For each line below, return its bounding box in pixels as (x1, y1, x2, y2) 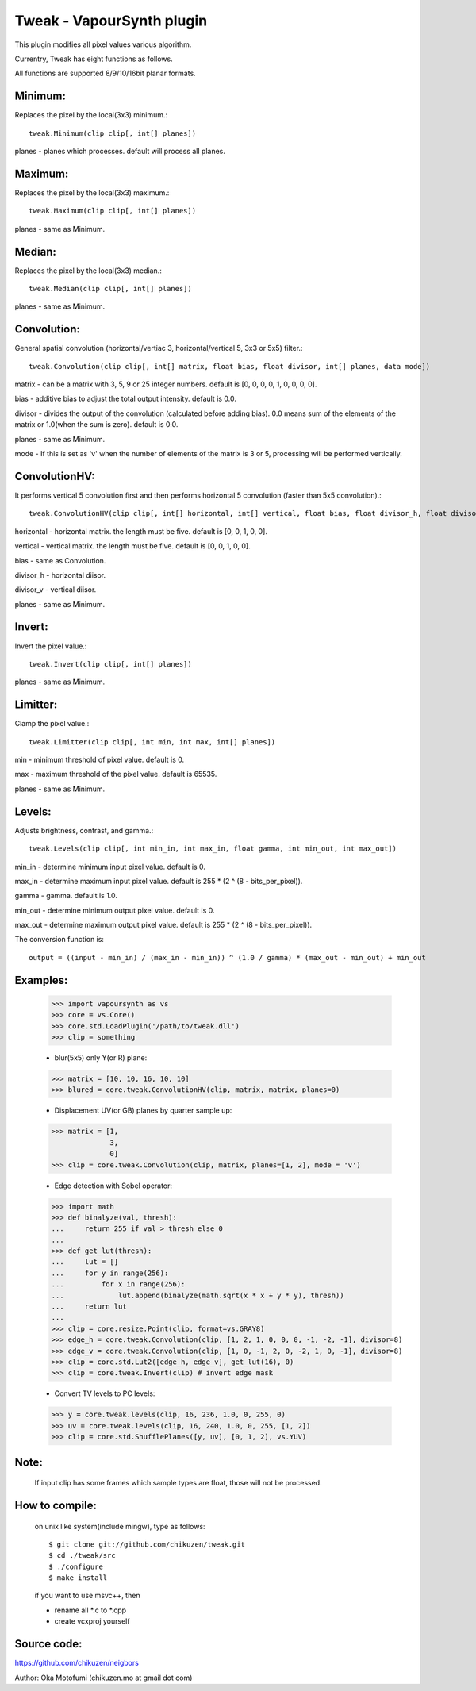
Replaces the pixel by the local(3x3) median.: (14, 266, 162, 275)
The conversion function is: (14, 935, 105, 944)
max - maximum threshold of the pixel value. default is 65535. (14, 770, 217, 779)
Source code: (14, 1637, 83, 1651)
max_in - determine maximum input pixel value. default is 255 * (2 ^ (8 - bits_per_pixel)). (14, 876, 303, 886)
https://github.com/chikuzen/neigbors (14, 1658, 139, 1668)
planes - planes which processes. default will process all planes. (14, 147, 226, 156)
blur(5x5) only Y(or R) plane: (54, 1053, 148, 1063)
